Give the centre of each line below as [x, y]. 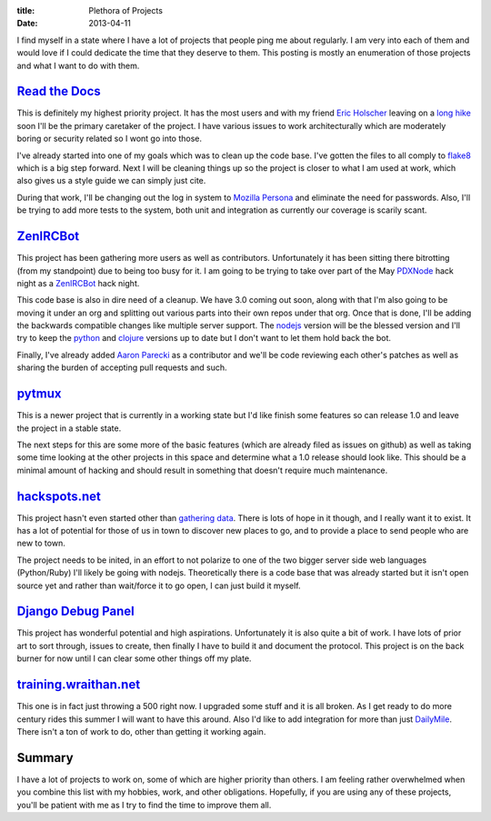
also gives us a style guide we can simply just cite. [111, 181]
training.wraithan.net [79, 685]
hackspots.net [59, 496]
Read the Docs [59, 91]
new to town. [41, 543]
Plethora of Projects [126, 10]
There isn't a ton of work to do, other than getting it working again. [141, 731]
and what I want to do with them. [78, 65]
